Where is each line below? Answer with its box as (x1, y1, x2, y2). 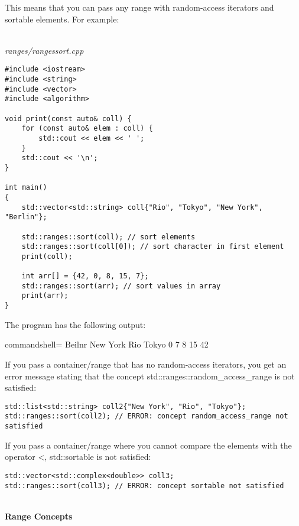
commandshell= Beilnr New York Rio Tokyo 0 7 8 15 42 (5, 338, 209, 350)
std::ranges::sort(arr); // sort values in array (21, 281, 221, 290)
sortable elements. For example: (5, 12, 119, 25)
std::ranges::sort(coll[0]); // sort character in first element (21, 242, 284, 251)
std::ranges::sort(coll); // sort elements (21, 232, 196, 241)
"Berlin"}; (5, 213, 47, 222)
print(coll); (21, 252, 73, 261)
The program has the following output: (5, 318, 146, 330)
